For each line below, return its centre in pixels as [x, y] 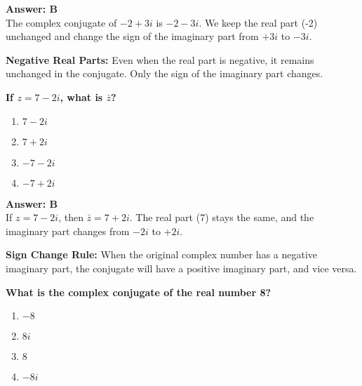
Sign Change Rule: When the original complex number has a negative [162, 254]
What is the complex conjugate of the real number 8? [139, 292]
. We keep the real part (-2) [258, 22]
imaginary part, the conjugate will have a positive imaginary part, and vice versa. [181, 268]
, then [71, 217]
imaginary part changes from [68, 231]
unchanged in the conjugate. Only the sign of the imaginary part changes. [165, 73]
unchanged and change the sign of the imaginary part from [132, 36]
